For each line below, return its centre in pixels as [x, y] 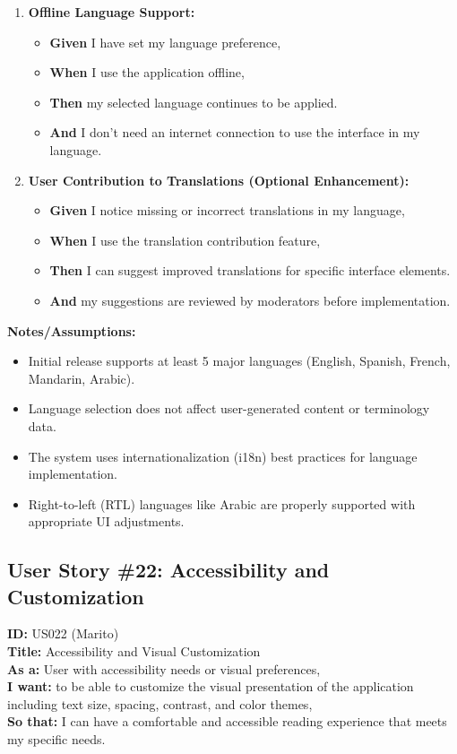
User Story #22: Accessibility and [168, 570]
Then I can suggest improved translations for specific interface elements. [250, 270]
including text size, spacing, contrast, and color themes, [160, 703]
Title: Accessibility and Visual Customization [134, 651]
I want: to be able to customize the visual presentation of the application [211, 686]
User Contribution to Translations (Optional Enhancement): [219, 180]
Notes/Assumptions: [72, 330]
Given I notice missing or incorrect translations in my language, [227, 210]
